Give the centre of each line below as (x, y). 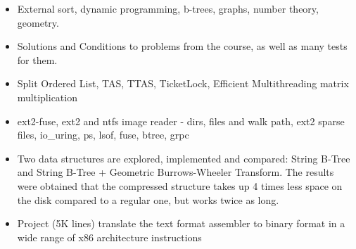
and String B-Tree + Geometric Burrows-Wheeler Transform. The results (176, 172)
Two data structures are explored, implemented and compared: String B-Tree (184, 158)
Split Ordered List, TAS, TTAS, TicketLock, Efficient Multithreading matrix (183, 83)
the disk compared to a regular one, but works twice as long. (148, 199)
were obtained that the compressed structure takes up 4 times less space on (180, 185)
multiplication (47, 97)
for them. (37, 59)
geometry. (38, 22)
